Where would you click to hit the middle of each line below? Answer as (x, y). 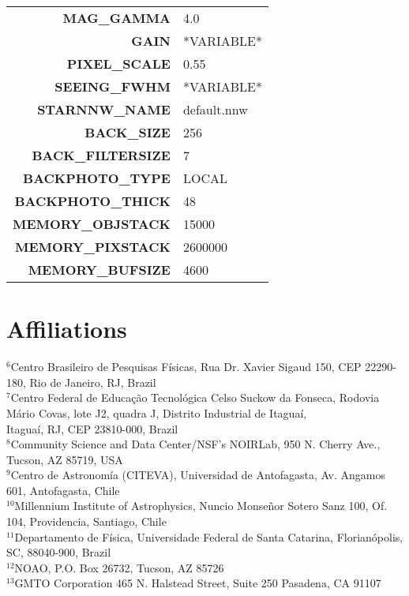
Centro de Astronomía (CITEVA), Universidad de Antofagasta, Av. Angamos (198, 475)
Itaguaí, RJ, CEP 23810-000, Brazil (92, 428)
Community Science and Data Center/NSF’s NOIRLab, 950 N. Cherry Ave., (195, 444)
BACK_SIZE (128, 132)
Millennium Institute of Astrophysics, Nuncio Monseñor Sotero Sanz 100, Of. (201, 506)
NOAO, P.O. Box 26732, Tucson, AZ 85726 (119, 567)
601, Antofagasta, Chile (63, 490)
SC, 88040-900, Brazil (59, 552)
